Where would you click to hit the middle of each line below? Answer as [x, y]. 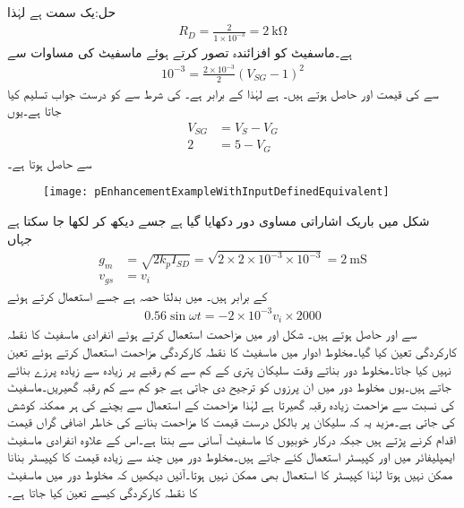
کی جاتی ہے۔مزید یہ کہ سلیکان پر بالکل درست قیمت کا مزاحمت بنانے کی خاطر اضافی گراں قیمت [231, 422]
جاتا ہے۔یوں [34, 111]
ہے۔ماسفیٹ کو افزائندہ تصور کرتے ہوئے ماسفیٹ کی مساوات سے [180, 52]
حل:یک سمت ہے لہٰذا [62, 12]
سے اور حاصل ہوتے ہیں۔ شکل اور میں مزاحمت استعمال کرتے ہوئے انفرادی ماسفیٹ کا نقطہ [212, 334]
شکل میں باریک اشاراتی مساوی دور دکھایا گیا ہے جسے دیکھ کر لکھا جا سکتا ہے [219, 220]
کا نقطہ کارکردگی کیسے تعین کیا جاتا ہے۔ [103, 491]
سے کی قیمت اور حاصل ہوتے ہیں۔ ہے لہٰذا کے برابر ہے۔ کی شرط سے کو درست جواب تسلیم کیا [223, 93]
